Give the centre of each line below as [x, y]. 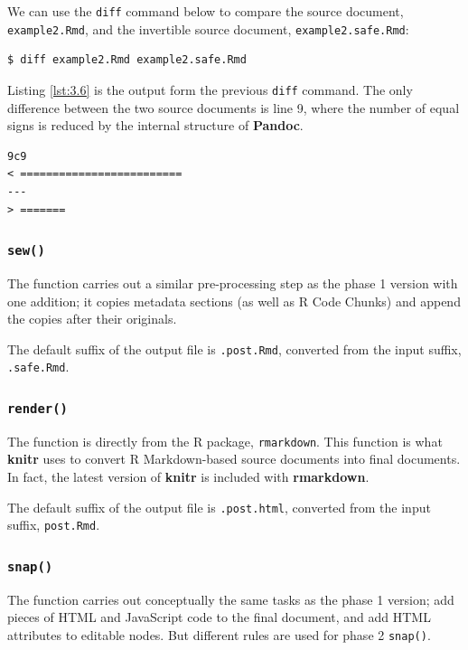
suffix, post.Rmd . [54, 525]
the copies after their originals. [92, 319]
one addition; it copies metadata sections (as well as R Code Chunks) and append [234, 301]
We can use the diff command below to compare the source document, [206, 11]
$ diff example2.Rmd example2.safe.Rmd [127, 60]
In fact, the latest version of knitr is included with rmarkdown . [188, 477]
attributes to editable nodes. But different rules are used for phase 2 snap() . [219, 634]
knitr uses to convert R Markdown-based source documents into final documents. [234, 459]
